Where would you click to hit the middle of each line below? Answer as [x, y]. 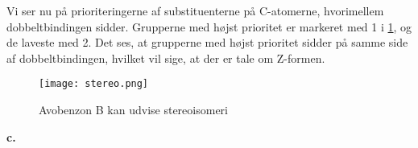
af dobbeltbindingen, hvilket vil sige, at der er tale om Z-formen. [166, 58]
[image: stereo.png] [94, 84]
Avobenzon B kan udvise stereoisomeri [133, 110]
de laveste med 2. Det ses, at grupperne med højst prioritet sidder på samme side [207, 42]
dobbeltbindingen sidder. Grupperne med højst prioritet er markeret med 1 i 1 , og [209, 26]
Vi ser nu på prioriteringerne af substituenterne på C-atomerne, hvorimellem [195, 10]
